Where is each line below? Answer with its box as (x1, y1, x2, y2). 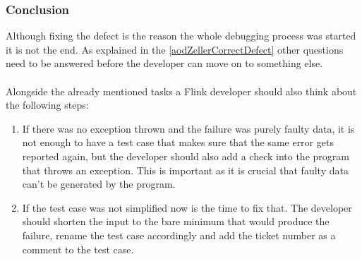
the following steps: (6, 97, 89, 112)
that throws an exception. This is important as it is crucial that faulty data (22, 162, 349, 177)
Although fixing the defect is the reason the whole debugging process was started (6, 28, 356, 43)
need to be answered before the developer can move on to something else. (6, 56, 323, 71)
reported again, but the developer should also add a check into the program (22, 148, 349, 163)
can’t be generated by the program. (22, 176, 176, 191)
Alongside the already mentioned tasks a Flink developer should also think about (6, 83, 357, 98)
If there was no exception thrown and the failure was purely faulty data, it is (22, 121, 355, 135)
